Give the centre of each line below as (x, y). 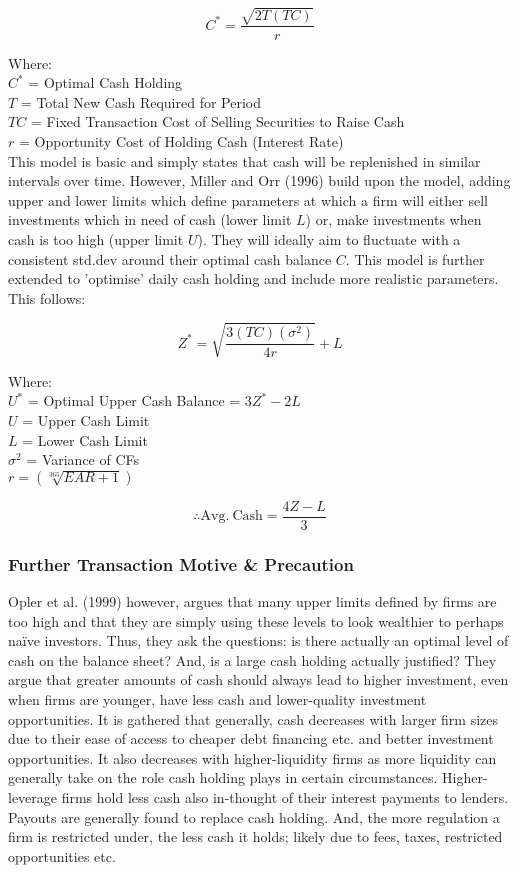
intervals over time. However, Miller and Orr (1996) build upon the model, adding (259, 180)
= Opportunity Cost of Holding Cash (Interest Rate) (181, 140)
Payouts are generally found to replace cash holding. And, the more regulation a (254, 816)
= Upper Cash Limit (86, 420)
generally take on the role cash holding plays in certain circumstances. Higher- (248, 777)
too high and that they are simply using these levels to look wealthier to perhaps (256, 620)
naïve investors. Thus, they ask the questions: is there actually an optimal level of (258, 640)
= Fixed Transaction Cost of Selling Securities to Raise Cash (217, 121)
